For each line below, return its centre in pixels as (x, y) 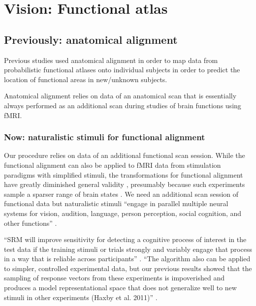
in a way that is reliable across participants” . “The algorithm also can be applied (127, 259)
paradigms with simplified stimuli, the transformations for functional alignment (124, 174)
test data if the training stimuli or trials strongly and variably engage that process (128, 249)
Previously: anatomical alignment (91, 39)
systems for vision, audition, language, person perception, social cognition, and (123, 213)
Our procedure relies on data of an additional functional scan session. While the (125, 155)
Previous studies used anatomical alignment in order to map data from (111, 60)
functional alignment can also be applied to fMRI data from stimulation (112, 165)
